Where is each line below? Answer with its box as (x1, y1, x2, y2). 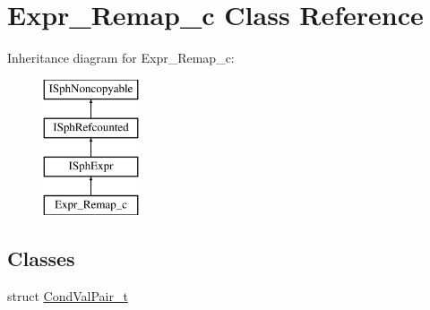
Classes (7, 244, 75, 271)
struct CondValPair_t (7, 286, 128, 305)
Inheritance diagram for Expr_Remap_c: (7, 48, 235, 67)
